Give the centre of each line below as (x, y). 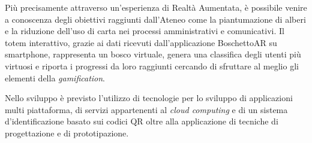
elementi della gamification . (55, 77)
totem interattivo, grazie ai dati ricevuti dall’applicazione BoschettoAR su (141, 42)
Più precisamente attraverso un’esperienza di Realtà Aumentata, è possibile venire (156, 7)
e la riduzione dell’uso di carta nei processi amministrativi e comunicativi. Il (145, 31)
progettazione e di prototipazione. (67, 133)
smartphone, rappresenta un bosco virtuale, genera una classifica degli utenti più (153, 54)
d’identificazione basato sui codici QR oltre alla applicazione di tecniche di (142, 121)
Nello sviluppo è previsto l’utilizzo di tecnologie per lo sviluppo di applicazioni (149, 98)
